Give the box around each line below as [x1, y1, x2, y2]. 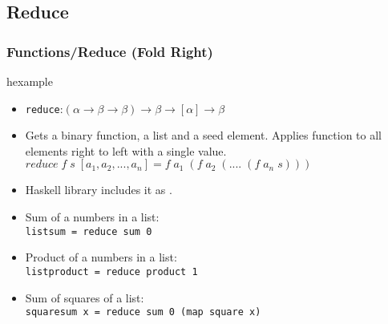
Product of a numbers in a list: [25, 249, 177, 265]
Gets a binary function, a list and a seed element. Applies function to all [25, 127, 382, 144]
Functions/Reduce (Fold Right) [6, 41, 213, 61]
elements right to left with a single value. [25, 142, 227, 159]
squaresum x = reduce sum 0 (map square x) [25, 306, 261, 318]
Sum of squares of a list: [25, 289, 144, 306]
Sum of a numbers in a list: [25, 209, 160, 225]
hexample [6, 73, 53, 89]
